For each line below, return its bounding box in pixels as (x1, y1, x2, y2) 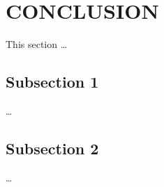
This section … (6, 37, 68, 51)
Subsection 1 (6, 71, 99, 92)
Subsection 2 (6, 137, 99, 158)
